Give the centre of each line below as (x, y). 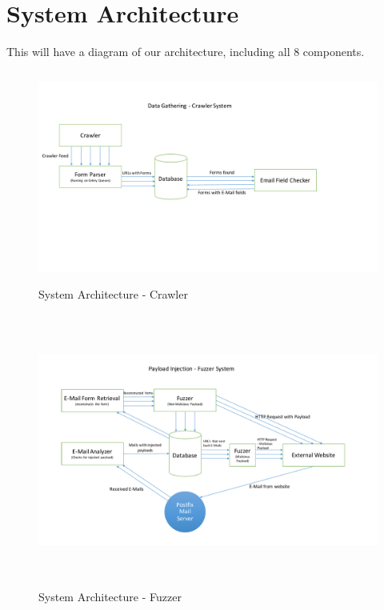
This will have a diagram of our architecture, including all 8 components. (186, 52)
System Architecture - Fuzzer (110, 597)
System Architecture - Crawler (113, 293)
